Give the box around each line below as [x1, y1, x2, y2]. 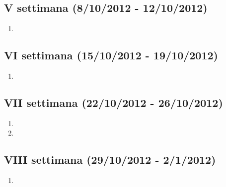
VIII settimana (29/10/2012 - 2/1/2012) [4, 152, 216, 167]
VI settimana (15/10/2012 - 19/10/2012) [4, 47, 218, 63]
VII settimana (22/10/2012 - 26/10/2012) [4, 94, 223, 110]
